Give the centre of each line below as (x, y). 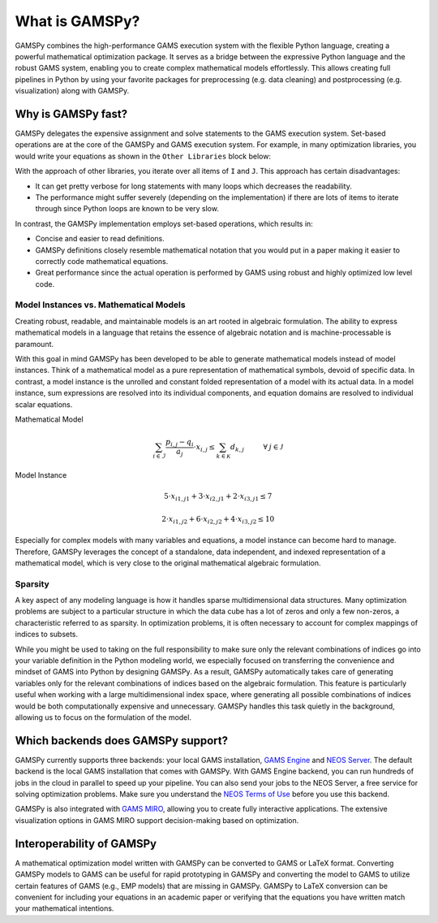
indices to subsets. (47, 635)
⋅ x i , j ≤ (204, 448)
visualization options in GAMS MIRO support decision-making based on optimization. (157, 820)
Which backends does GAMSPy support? (122, 741)
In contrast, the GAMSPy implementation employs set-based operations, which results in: (164, 223)
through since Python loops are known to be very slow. (127, 209)
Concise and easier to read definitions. (100, 239)
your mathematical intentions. (64, 908)
